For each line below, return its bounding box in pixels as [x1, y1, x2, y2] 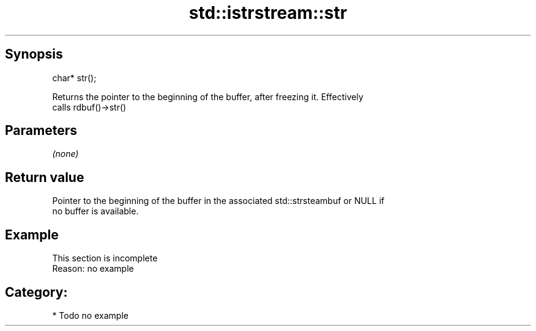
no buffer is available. [52, 206, 139, 217]
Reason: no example [52, 263, 134, 274]
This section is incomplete [52, 253, 158, 264]
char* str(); [52, 72, 97, 83]
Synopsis [5, 46, 63, 62]
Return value [5, 169, 84, 185]
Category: [5, 284, 68, 300]
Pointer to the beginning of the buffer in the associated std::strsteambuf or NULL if [52, 195, 385, 206]
